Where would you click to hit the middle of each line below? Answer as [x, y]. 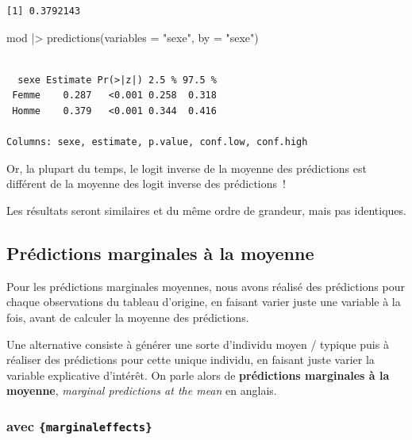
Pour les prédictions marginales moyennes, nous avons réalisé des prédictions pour [206, 286]
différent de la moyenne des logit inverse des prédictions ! [146, 184]
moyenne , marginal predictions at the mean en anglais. [142, 390]
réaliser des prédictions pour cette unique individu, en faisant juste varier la [191, 360]
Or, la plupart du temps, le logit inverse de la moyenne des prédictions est [187, 168]
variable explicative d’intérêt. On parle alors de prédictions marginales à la [198, 375]
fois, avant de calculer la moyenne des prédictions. [128, 317]
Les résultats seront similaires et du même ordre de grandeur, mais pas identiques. [206, 210]
